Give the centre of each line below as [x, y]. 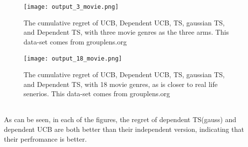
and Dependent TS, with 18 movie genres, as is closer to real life [121, 84]
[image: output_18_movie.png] [73, 59]
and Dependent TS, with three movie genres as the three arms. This [126, 32]
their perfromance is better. [45, 138]
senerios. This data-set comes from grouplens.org [97, 94]
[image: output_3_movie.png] [71, 7]
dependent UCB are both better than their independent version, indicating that [124, 129]
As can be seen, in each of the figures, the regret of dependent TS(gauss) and [120, 119]
